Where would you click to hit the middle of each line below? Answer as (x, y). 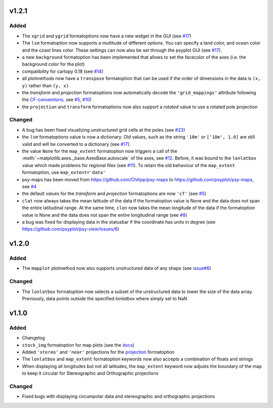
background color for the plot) (53, 64)
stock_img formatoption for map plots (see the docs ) (78, 345)
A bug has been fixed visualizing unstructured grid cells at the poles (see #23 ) (104, 130)
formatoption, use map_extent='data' (64, 173)
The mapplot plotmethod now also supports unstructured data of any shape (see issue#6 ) (117, 268)
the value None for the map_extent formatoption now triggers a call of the (100, 151)
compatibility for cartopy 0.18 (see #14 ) (63, 71)
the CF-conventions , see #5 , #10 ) (57, 100)
